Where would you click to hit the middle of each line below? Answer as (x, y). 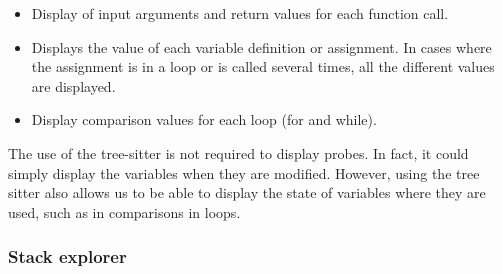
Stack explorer (67, 256)
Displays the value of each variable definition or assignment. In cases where (261, 46)
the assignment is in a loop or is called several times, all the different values (263, 66)
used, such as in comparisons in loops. (124, 211)
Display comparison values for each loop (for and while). (204, 119)
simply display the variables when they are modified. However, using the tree (244, 172)
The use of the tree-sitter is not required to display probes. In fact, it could (238, 152)
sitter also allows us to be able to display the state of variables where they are (247, 192)
